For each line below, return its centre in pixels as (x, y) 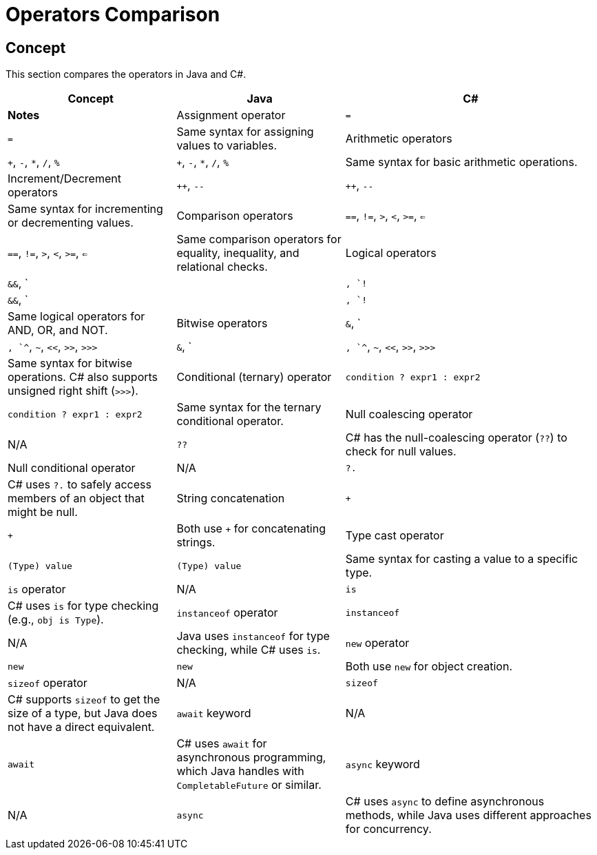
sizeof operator (48, 683)
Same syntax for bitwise (70, 363)
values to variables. (227, 146)
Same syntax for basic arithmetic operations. (461, 162)
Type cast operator (395, 536)
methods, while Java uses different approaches (468, 815)
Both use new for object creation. (429, 667)
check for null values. (401, 452)
